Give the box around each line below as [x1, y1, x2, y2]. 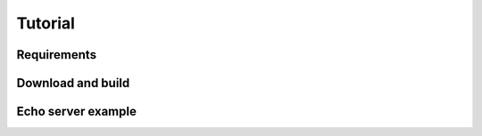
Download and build [16, 76, 130, 91]
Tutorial [16, 13, 76, 33]
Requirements [16, 47, 97, 62]
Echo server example [16, 104, 137, 119]
